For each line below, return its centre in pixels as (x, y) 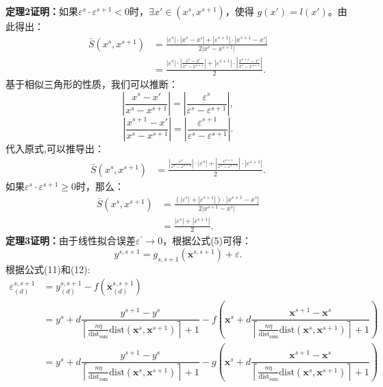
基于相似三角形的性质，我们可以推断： (92, 84)
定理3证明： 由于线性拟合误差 (71, 241)
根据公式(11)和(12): (48, 269)
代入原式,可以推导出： (55, 149)
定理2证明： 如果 (42, 11)
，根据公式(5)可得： (207, 241)
